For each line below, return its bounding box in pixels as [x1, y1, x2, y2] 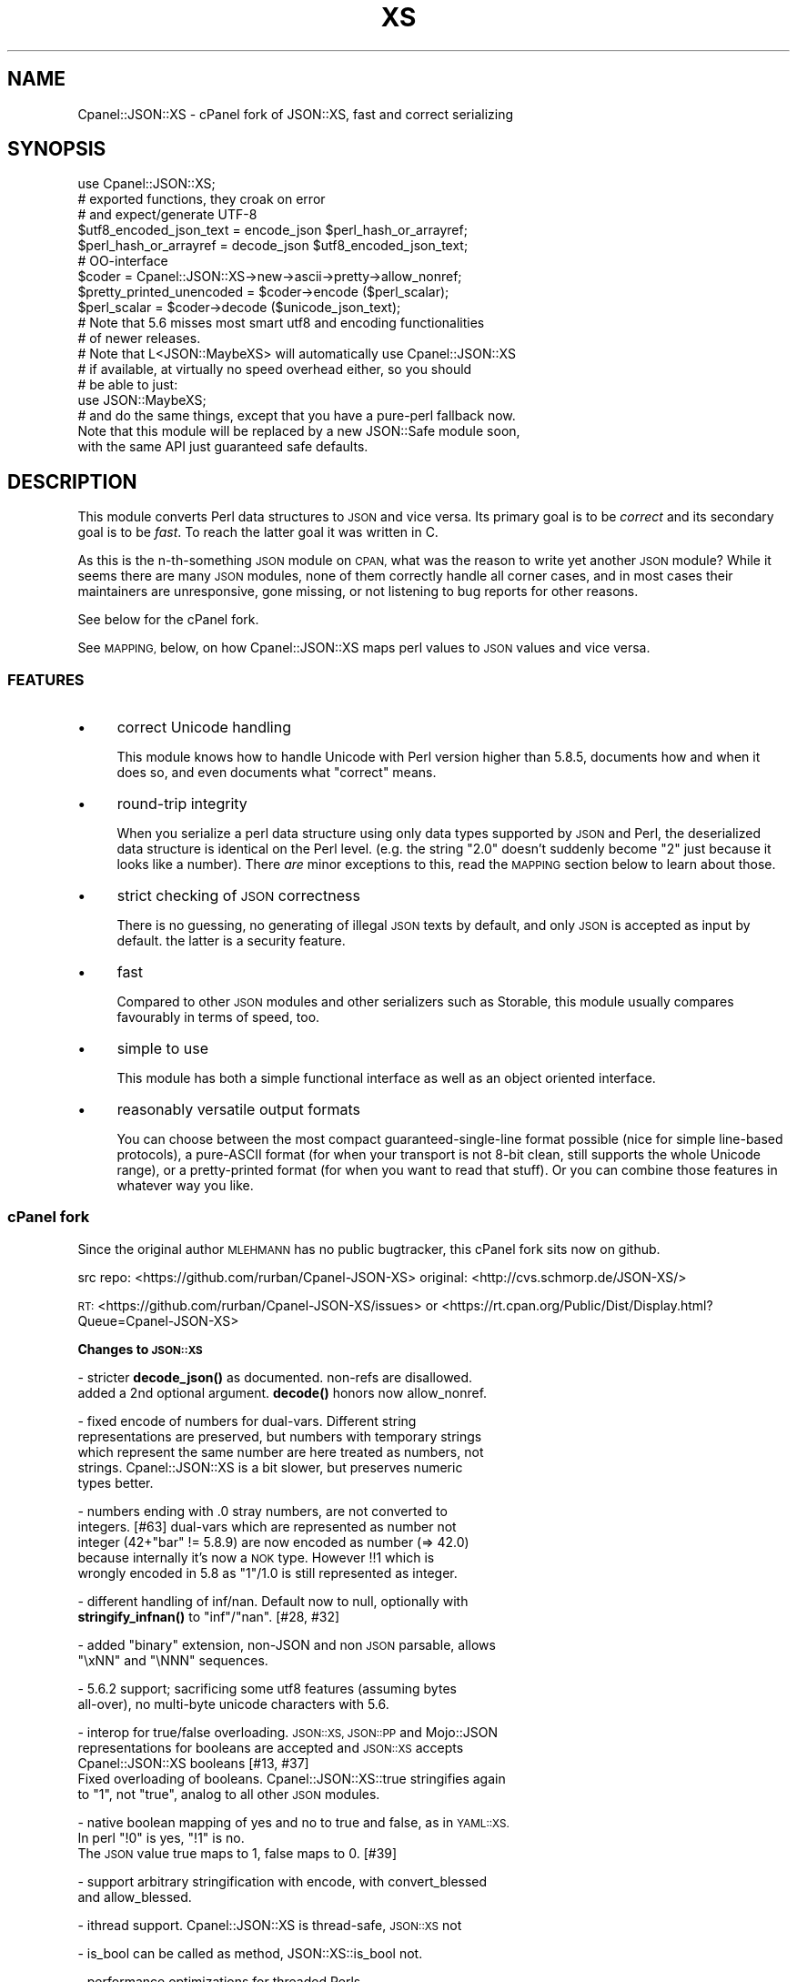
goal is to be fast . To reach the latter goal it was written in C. [77, 524, 439, 541]
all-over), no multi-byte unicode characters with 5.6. [77, 1695, 389, 1712]
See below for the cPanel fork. [77, 612, 259, 628]
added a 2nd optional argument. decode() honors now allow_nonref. [77, 1384, 488, 1401]
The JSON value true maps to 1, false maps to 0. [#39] [77, 1845, 398, 1861]
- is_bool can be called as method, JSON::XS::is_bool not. [77, 1945, 423, 1961]
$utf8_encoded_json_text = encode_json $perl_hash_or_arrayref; [77, 222, 468, 238]
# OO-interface [77, 253, 168, 269]
